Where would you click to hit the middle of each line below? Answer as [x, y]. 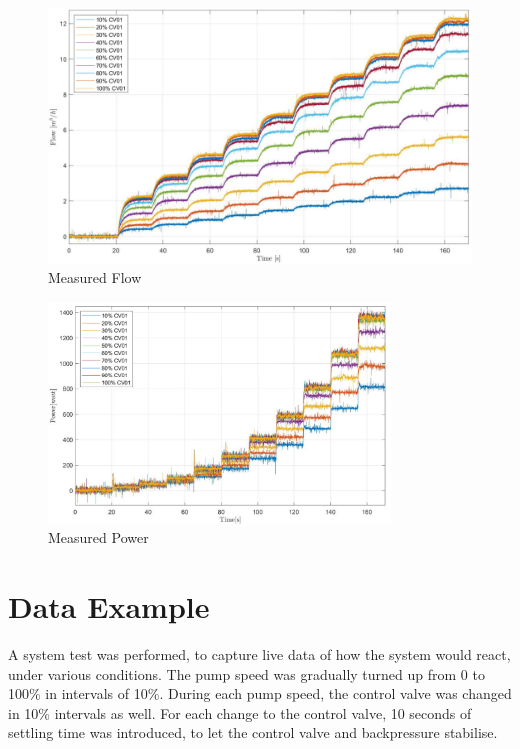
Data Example [109, 606]
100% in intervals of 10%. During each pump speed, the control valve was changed [260, 693]
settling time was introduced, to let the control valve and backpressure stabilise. [253, 732]
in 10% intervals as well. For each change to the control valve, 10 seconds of [240, 712]
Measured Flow [95, 277]
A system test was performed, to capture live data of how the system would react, [259, 654]
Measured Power [98, 537]
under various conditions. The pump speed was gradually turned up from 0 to [246, 673]
